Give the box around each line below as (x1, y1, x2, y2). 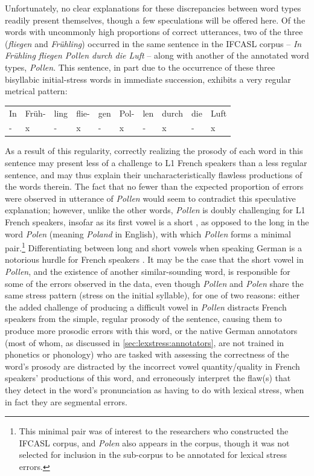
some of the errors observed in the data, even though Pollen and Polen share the (5, 277, 304, 289)
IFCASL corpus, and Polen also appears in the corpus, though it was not (19, 436, 290, 449)
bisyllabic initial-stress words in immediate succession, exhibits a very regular (5, 72, 291, 85)
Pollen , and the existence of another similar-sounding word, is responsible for (5, 265, 290, 278)
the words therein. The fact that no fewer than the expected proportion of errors (5, 180, 304, 193)
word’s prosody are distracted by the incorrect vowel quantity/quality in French (5, 359, 300, 372)
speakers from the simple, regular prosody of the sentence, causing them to (5, 312, 282, 325)
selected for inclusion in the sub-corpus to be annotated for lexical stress (19, 448, 287, 461)
